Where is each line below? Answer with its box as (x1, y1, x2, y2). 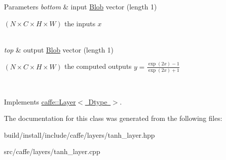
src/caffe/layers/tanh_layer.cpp (4, 146, 100, 157)
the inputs (64, 18, 96, 28)
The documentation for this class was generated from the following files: (4, 113, 223, 123)
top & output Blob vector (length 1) (4, 44, 114, 54)
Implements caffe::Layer (4, 96, 76, 107)
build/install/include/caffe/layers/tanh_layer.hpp (4, 129, 155, 140)
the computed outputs (64, 61, 132, 71)
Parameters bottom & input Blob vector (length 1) (4, 1, 157, 11)
